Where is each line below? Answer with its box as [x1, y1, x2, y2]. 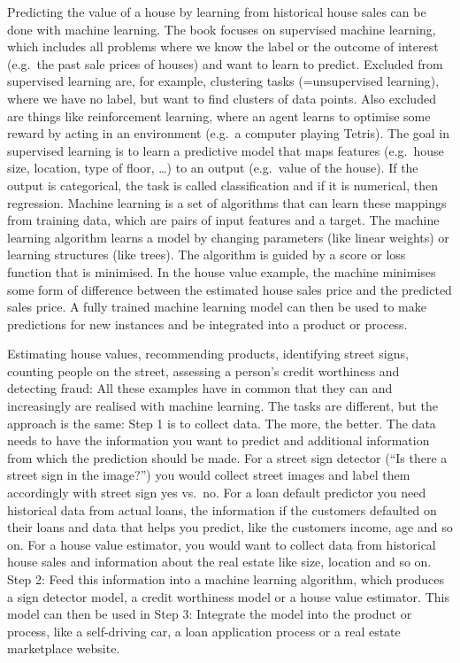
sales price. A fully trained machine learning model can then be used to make [7, 297, 426, 316]
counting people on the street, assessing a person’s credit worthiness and [7, 361, 400, 380]
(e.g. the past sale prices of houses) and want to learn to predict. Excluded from [7, 54, 443, 73]
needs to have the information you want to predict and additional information [7, 431, 430, 450]
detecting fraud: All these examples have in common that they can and [7, 379, 393, 397]
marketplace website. [7, 639, 120, 658]
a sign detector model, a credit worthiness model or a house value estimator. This [7, 587, 449, 605]
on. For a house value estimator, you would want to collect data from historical [7, 535, 436, 553]
